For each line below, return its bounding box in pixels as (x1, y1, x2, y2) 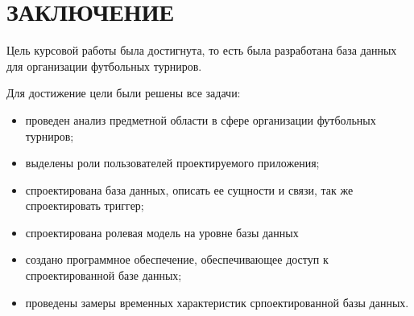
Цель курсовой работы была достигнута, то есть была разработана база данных (6, 42, 397, 59)
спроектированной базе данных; (25, 267, 182, 284)
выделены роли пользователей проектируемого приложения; (25, 154, 320, 171)
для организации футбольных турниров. (6, 57, 202, 74)
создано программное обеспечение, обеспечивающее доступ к (25, 251, 329, 268)
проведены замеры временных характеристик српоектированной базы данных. (25, 293, 409, 310)
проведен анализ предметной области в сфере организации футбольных (25, 111, 376, 128)
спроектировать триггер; (25, 197, 144, 214)
